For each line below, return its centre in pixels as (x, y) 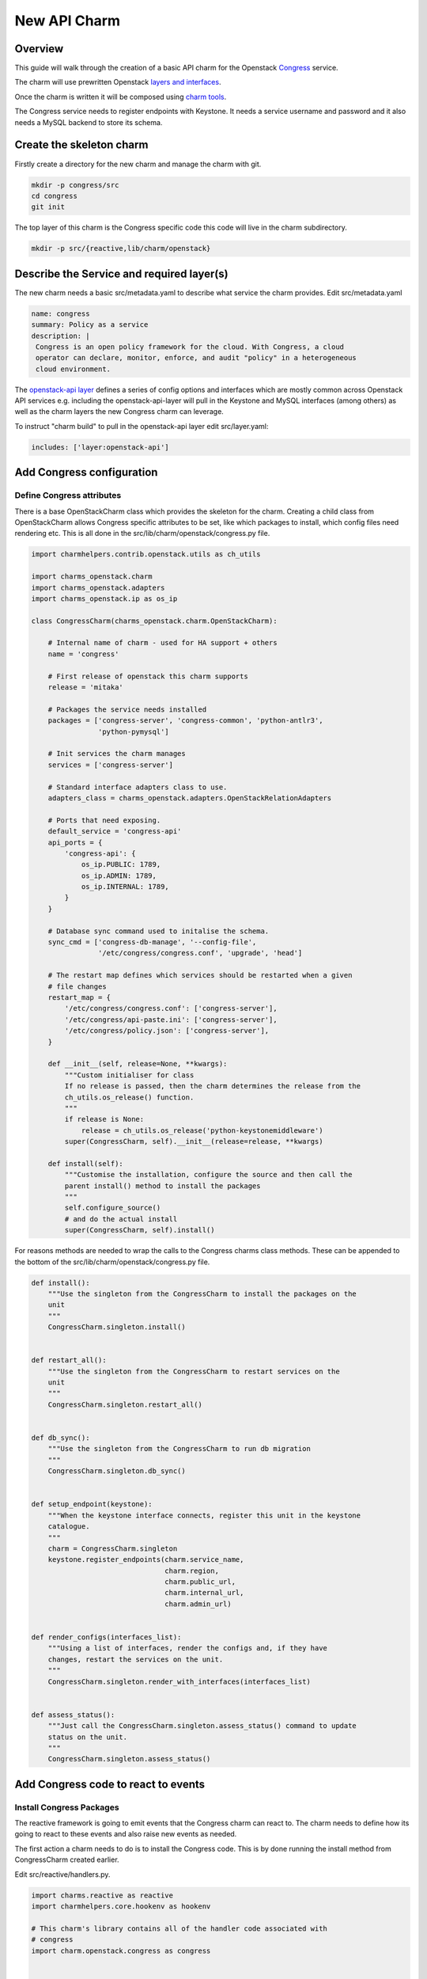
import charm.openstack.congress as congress (121, 1951)
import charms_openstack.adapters (98, 587)
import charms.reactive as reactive (102, 1895)
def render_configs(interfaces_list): (106, 1637)
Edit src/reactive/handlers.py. (62, 1874)
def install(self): (86, 1163)
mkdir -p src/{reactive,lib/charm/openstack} (121, 249)
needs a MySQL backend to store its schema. (89, 122)
